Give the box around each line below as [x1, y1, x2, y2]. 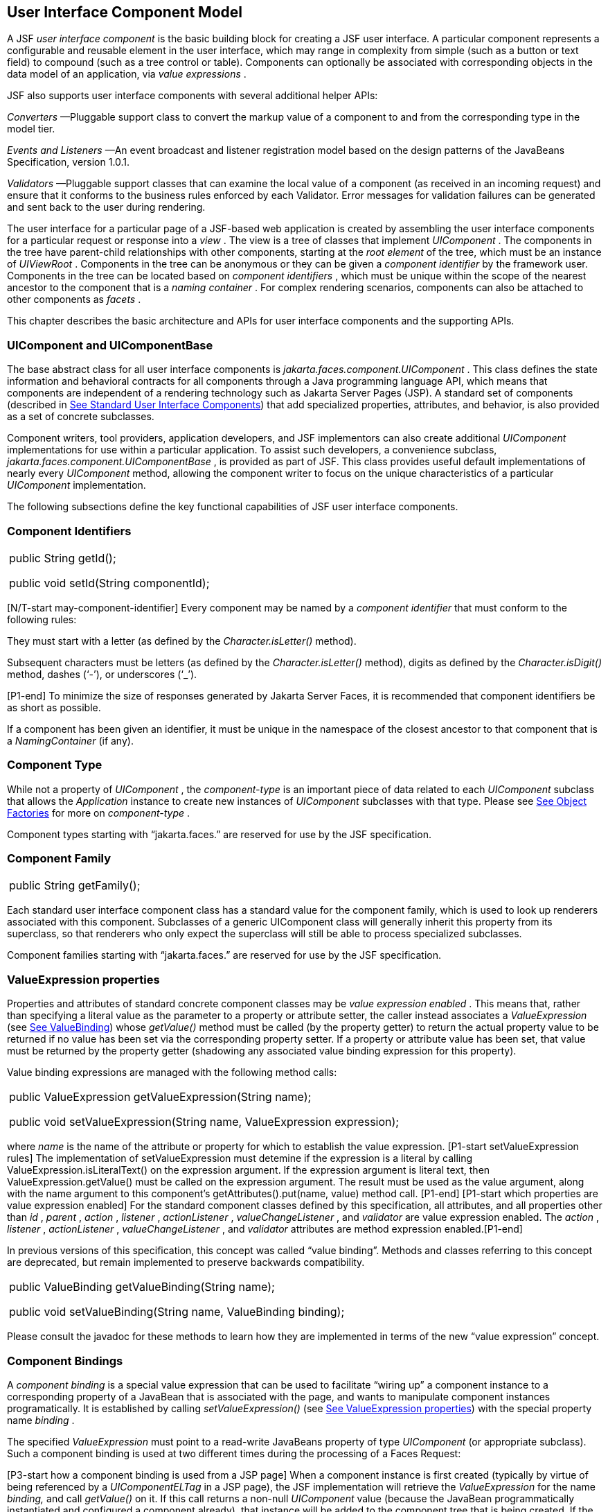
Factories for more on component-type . [7, 806, 190, 819]
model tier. [7, 123, 55, 135]
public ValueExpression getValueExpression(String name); [9, 1090, 312, 1104]
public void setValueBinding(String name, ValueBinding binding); [9, 1305, 345, 1319]
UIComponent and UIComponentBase [7, 338, 213, 352]
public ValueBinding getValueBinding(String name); [9, 1280, 275, 1294]
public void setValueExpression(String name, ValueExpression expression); [9, 1115, 400, 1129]
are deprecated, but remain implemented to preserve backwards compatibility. [7, 1256, 365, 1269]
